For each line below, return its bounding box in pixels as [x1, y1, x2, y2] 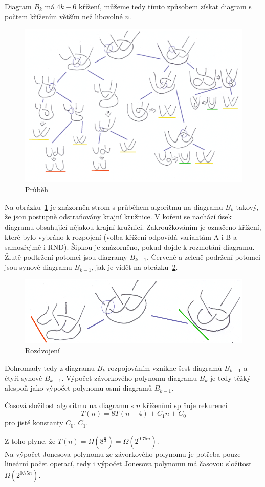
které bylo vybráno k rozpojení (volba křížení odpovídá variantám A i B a [5, 231, 237, 242]
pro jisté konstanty [5, 417, 63, 428]
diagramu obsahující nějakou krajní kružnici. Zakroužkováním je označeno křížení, [5, 221, 261, 232]
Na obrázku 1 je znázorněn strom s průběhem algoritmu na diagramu [5, 201, 223, 212]
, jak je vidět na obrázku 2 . [91, 261, 178, 272]
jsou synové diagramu [5, 261, 72, 272]
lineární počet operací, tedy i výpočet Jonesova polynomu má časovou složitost [5, 458, 252, 469]
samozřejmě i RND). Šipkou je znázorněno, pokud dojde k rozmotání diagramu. [5, 241, 255, 252]
